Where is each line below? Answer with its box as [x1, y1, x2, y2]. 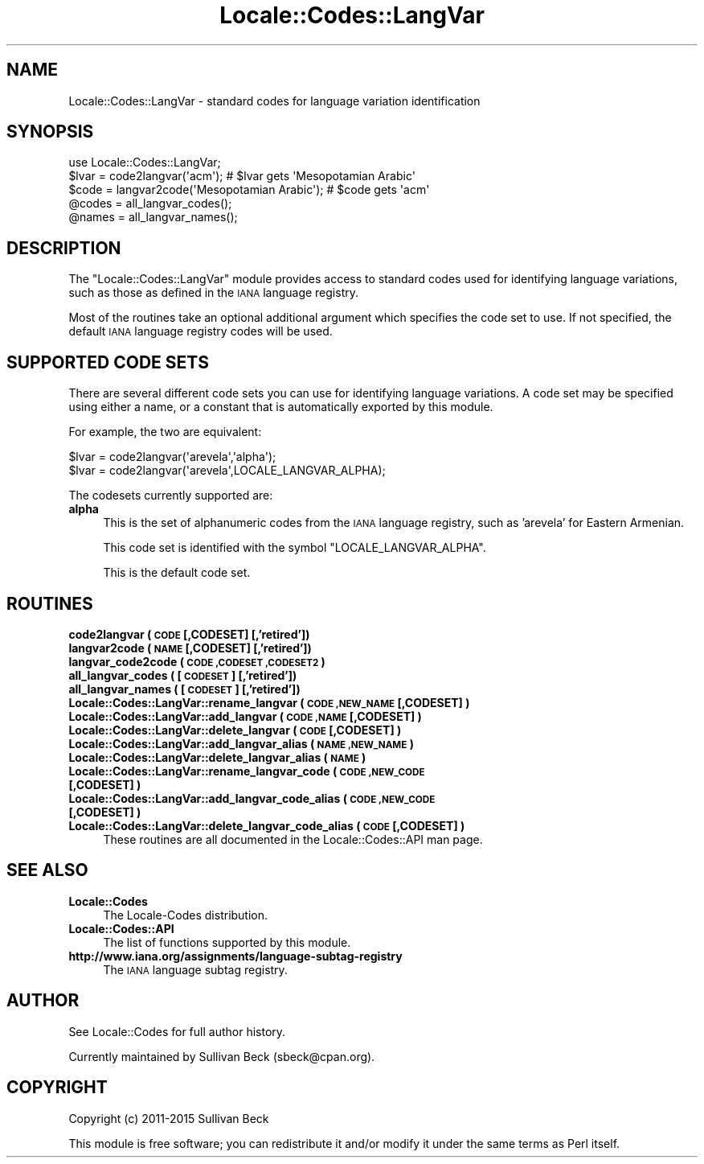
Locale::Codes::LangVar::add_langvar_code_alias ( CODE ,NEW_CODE [68, 791, 436, 805]
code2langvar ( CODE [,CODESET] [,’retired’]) [68, 627, 310, 641]
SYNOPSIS [6, 121, 94, 142]
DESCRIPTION [6, 237, 121, 258]
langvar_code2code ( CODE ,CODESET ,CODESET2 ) [68, 654, 325, 668]
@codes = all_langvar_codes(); [68, 196, 232, 211]
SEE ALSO [6, 860, 88, 881]
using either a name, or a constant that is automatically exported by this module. [68, 400, 493, 414]
